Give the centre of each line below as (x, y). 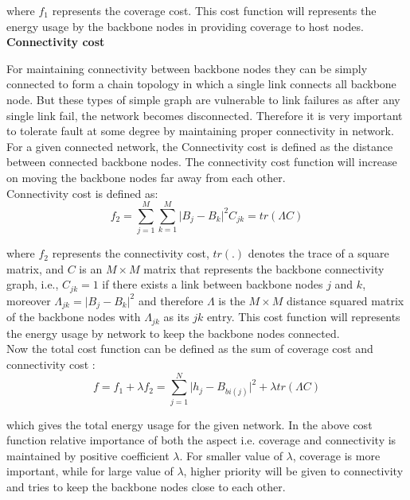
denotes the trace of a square (318, 253)
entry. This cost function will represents (303, 317)
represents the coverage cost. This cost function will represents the (214, 10)
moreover (29, 300)
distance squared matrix (345, 300)
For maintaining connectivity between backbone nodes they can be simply (187, 68)
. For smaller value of (231, 455)
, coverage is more (336, 455)
